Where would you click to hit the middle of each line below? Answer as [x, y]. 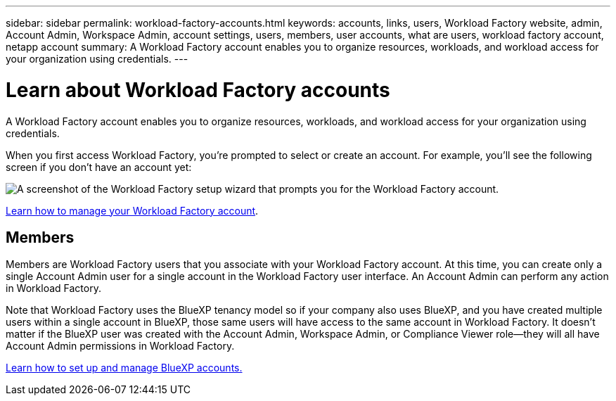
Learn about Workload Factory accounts [198, 90]
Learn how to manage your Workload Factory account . [132, 210]
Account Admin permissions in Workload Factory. [120, 346]
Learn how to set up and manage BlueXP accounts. [124, 368]
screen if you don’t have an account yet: [99, 167]
